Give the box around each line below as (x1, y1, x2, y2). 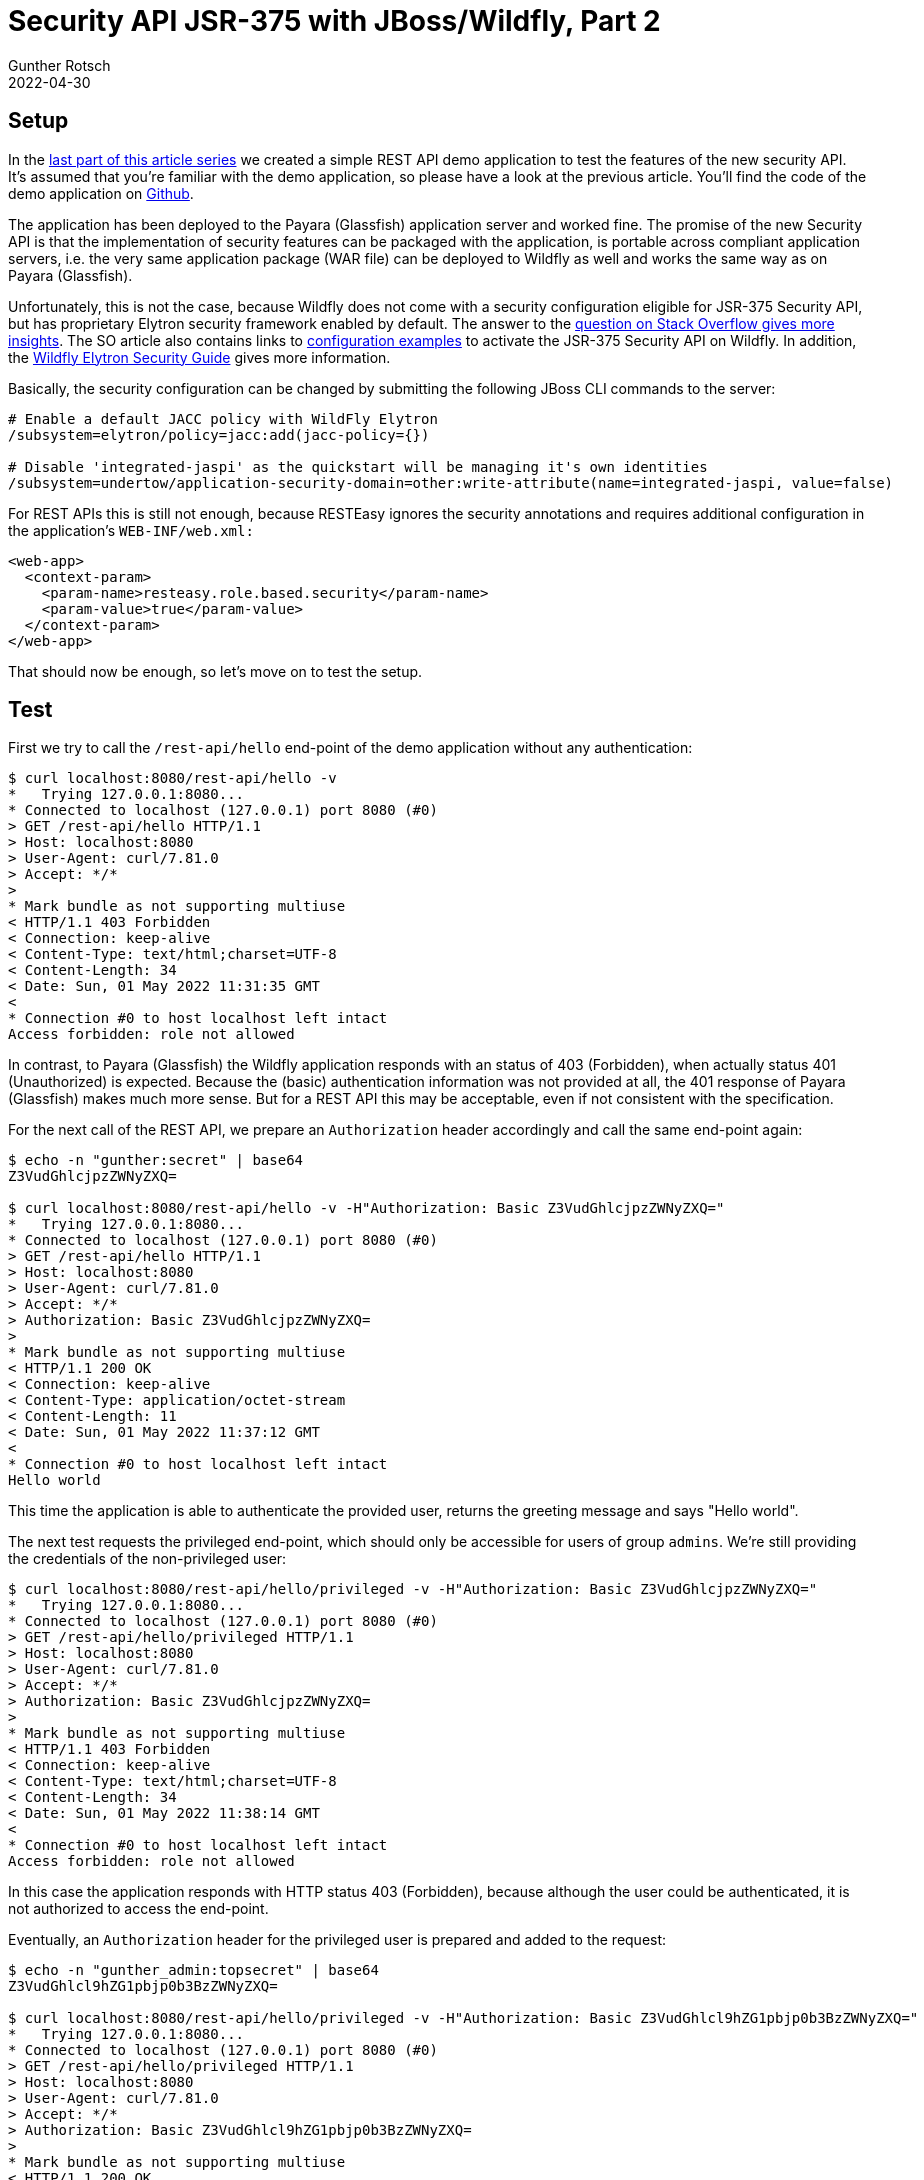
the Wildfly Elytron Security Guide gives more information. (8, 348, 391, 366)
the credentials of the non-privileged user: (8, 1550, 287, 1568)
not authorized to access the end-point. (8, 1900, 269, 1918)
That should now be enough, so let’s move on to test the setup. (8, 662, 423, 680)
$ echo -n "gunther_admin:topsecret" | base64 (8, 1962, 379, 1979)
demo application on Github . (8, 184, 194, 202)
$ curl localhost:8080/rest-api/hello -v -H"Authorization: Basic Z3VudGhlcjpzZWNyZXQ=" (8, 1200, 725, 1217)
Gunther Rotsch (8, 56, 111, 74)
